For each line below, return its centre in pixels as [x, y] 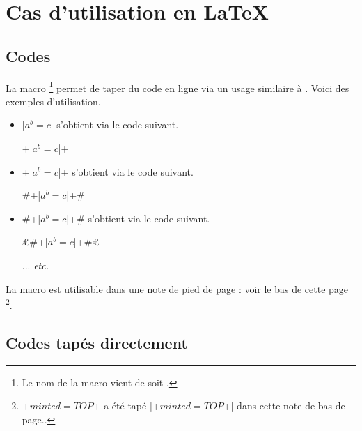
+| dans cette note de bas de [284, 406]
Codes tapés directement [97, 342]
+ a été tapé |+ [126, 406]
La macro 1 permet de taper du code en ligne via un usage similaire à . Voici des [178, 86]
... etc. [35, 265]
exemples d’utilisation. [53, 101]
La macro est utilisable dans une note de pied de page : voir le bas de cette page [177, 288]
